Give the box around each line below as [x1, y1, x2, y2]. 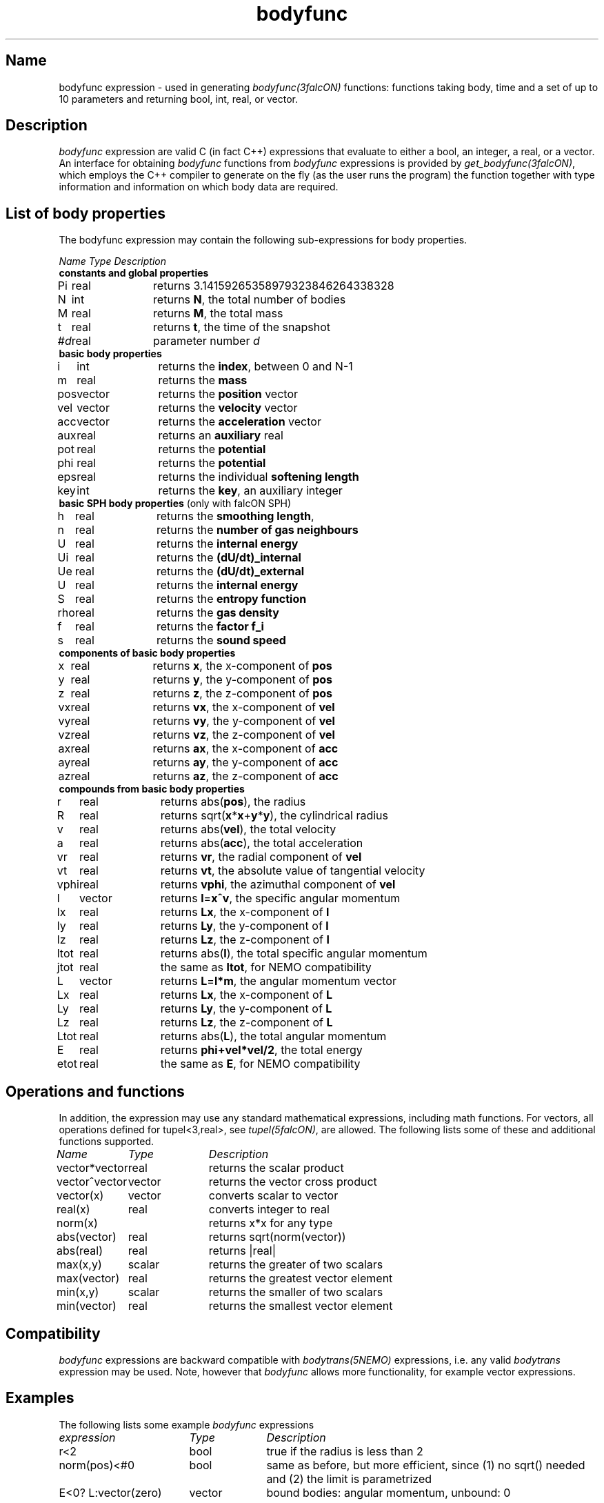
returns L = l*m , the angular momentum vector [160, 974, 396, 988]
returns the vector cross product [208, 1175, 377, 1189]
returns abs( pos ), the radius [160, 795, 306, 809]
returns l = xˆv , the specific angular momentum [160, 891, 401, 906]
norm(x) [56, 1216, 98, 1231]
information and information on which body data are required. [59, 181, 339, 193]
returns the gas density [157, 606, 279, 620]
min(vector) [56, 1299, 117, 1313]
